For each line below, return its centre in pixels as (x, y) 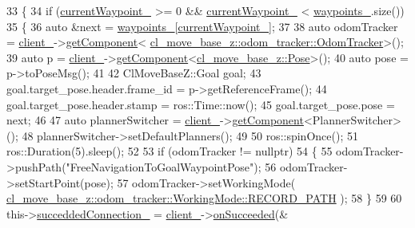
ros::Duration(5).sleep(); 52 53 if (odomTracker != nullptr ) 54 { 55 (170, 151)
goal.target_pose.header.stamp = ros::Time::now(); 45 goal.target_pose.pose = (201, 104)
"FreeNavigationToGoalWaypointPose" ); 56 (171, 166)
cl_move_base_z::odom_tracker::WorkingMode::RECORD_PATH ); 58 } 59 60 (204, 198)
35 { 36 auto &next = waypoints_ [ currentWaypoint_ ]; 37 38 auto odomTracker (202, 26)
